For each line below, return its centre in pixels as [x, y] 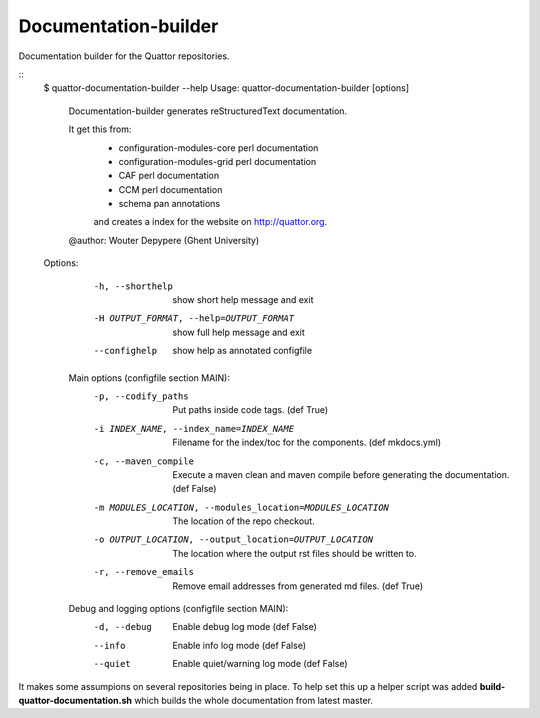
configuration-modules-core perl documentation [218, 147]
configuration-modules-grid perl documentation [217, 161]
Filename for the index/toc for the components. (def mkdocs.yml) [307, 442]
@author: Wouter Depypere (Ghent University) [164, 240]
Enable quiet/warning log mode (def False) [260, 664]
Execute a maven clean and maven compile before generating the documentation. [341, 474]
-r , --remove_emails [144, 572]
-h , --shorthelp [133, 286]
